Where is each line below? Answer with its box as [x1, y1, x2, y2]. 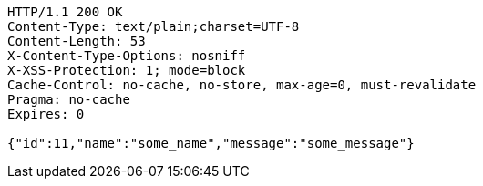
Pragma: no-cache [7, 92, 130, 107]
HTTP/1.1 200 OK [7, 5, 123, 19]
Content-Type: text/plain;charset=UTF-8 [7, 19, 300, 34]
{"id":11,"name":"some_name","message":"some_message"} [7, 136, 415, 150]
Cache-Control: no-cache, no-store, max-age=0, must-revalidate [7, 77, 477, 92]
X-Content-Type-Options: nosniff [7, 48, 246, 63]
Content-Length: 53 [7, 34, 146, 48]
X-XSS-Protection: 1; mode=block [7, 63, 246, 77]
